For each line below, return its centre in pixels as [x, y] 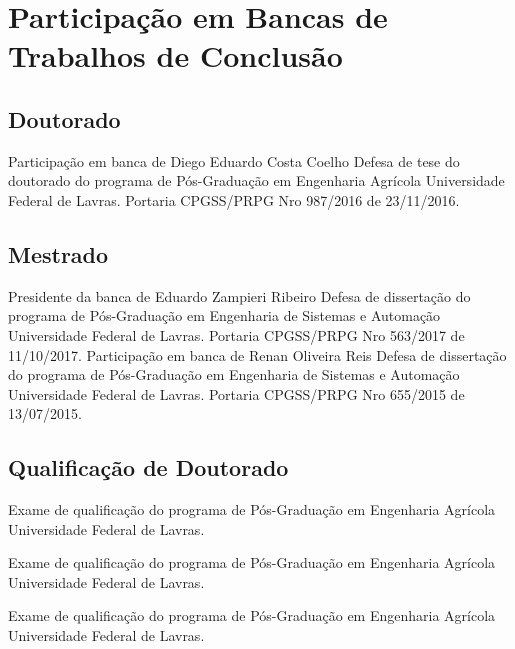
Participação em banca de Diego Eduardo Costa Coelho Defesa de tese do [234, 160]
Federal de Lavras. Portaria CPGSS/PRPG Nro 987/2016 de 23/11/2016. [234, 199]
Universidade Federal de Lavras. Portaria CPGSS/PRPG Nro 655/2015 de [236, 393]
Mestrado [58, 253]
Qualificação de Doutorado [148, 467]
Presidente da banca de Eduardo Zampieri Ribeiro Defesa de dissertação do [239, 295]
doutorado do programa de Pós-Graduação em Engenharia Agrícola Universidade [256, 180]
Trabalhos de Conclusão [175, 55]
